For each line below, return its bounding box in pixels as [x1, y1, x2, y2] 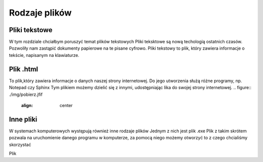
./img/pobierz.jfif [9, 91, 43, 97]
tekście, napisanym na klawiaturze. [9, 52, 80, 58]
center [59, 102, 73, 108]
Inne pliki [9, 115, 38, 124]
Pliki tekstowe [9, 26, 53, 34]
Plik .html [9, 65, 38, 73]
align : [21, 102, 33, 108]
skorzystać [9, 142, 31, 147]
